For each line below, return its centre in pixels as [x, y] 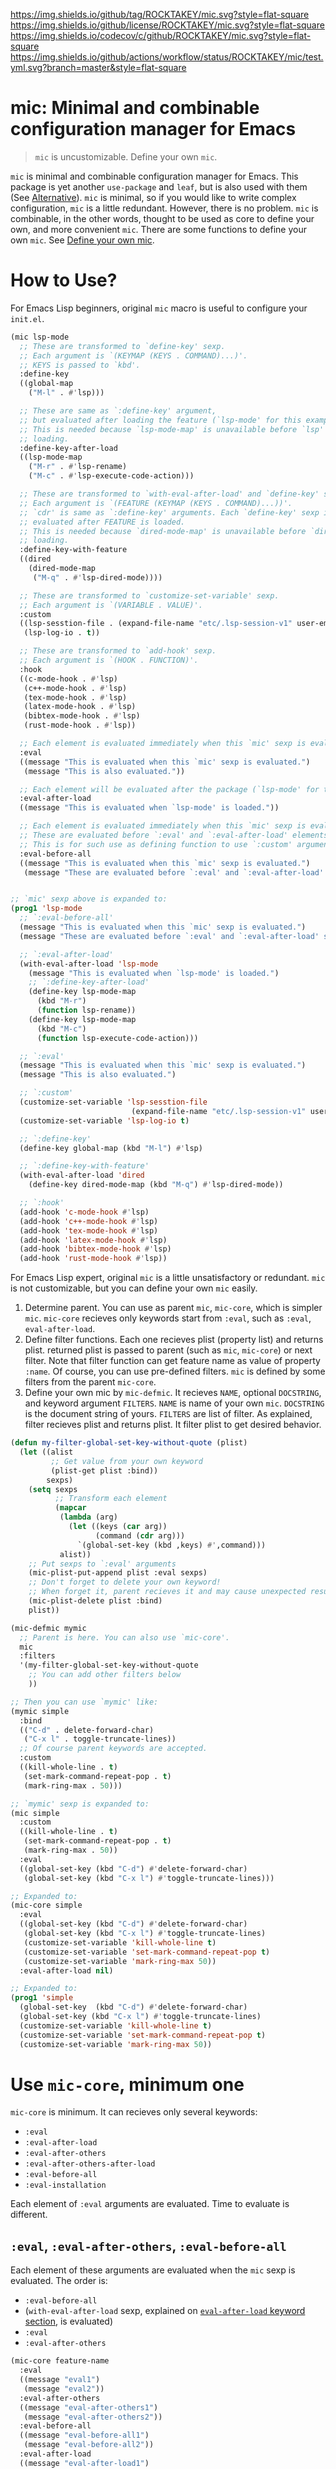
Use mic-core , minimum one [127, 2084]
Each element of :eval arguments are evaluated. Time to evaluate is [150, 2204]
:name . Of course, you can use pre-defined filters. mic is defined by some [175, 1371]
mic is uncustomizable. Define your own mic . [126, 156]
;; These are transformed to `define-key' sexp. [122, 346]
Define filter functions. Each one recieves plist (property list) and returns [174, 1340]
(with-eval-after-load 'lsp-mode [89, 964]
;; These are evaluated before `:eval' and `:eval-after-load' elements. [176, 835]
